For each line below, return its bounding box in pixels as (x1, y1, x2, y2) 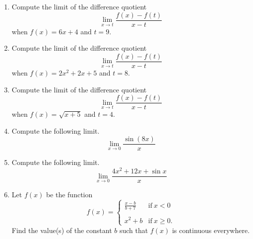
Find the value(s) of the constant (11, 225, 112, 235)
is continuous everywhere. (172, 225, 250, 235)
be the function (46, 189, 93, 200)
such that (119, 225, 148, 235)
